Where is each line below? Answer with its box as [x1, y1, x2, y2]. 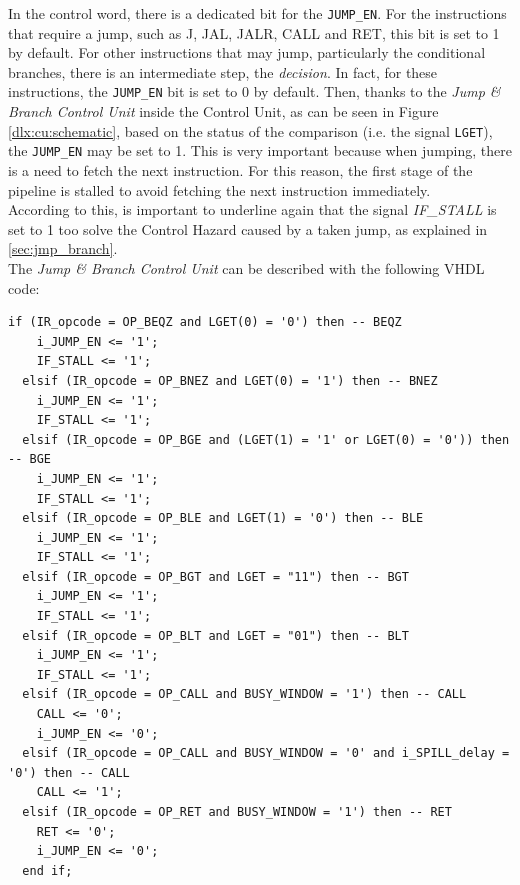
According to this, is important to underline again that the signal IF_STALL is [8, 199, 497, 220]
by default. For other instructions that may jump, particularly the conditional [8, 42, 486, 63]
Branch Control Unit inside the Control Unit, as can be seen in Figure [8, 101, 439, 122]
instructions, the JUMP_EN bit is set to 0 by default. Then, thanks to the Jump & [8, 81, 501, 102]
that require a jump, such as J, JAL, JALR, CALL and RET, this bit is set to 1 [8, 22, 500, 43]
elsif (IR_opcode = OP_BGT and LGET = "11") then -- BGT [22, 569, 409, 584]
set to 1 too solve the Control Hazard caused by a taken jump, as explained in [8, 218, 488, 239]
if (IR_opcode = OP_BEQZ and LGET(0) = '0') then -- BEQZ [8, 315, 402, 330]
